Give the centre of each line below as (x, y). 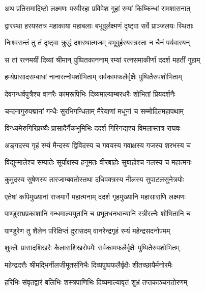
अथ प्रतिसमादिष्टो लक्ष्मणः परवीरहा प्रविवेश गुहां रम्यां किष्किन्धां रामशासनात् (98, 8)
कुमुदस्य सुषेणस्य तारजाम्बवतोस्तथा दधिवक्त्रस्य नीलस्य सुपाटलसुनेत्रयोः (94, 179)
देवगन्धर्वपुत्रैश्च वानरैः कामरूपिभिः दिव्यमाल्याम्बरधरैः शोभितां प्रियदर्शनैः (90, 93)
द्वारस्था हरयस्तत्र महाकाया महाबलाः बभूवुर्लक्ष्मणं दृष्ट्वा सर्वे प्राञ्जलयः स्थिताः (99, 25)
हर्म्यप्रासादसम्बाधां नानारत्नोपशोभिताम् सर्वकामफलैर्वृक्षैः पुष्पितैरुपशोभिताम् (93, 77)
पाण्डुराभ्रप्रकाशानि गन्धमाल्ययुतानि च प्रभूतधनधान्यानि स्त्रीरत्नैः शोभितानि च (98, 213)
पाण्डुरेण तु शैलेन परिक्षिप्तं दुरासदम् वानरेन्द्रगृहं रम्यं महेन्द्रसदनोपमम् (87, 230)
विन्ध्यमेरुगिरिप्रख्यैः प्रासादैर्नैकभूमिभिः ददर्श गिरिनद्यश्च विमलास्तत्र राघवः (93, 128)
